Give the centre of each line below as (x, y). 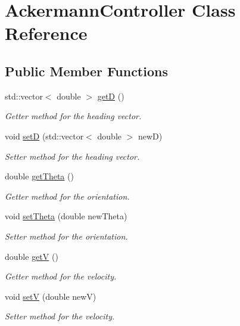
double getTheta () (39, 176)
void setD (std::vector (44, 136)
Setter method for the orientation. (66, 236)
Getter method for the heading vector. (73, 116)
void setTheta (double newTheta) (66, 216)
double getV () (32, 256)
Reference (46, 33)
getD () (111, 96)
